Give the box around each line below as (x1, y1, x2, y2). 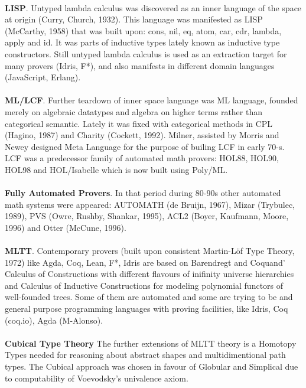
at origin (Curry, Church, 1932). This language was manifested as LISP (5, 13, 263, 25)
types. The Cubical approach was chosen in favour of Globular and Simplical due (5, 360, 298, 372)
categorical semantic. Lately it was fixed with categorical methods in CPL (5, 117, 273, 129)
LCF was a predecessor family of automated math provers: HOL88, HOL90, (5, 152, 279, 164)
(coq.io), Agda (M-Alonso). (5, 314, 103, 326)
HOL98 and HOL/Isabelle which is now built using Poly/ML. (5, 163, 228, 175)
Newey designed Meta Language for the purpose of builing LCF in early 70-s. (5, 140, 285, 152)
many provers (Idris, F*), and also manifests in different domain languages (5, 59, 275, 71)
